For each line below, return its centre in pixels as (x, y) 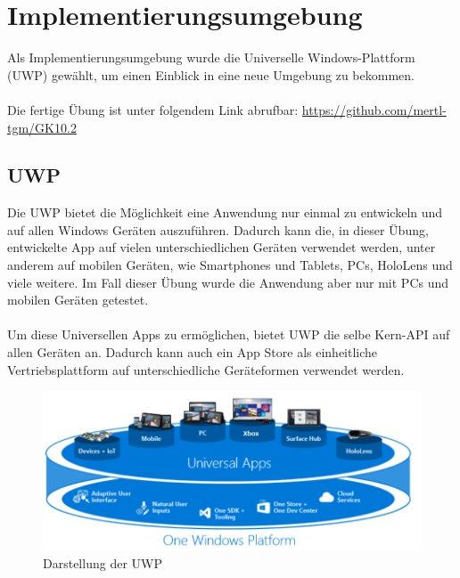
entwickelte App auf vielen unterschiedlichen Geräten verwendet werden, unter (222, 247)
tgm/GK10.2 (42, 127)
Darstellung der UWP (103, 563)
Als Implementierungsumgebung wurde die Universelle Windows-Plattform (211, 57)
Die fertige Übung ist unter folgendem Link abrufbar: (153, 109)
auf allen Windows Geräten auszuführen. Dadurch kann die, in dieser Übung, (218, 229)
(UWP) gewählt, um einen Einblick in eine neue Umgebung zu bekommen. (211, 74)
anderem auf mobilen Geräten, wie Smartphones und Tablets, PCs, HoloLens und (230, 265)
